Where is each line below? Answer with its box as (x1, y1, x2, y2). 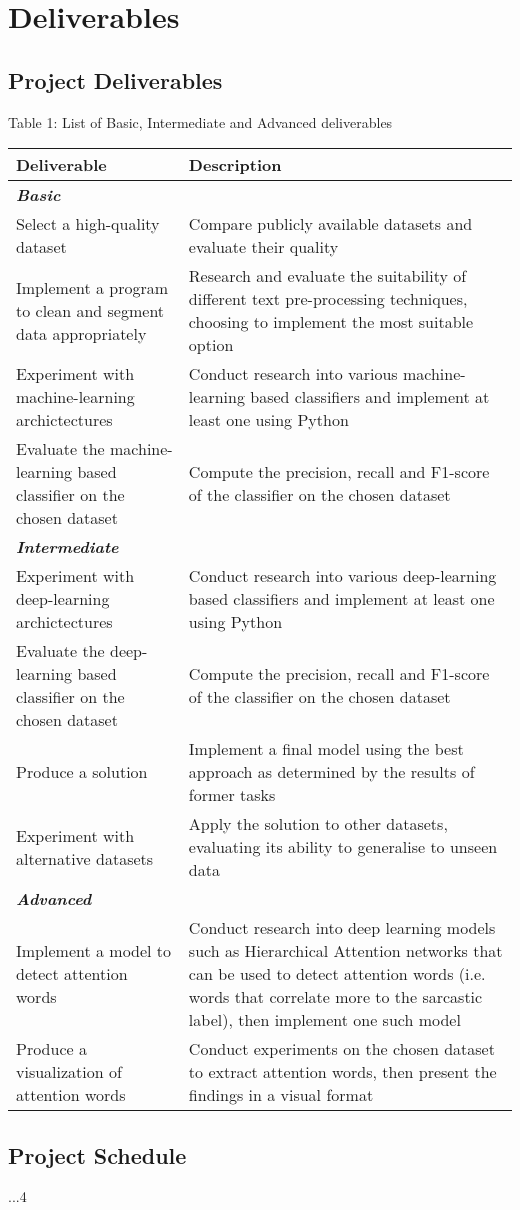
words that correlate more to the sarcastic (188, 985, 483, 1009)
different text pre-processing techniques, (188, 287, 468, 311)
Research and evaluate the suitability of (188, 264, 467, 288)
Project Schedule (8, 1139, 187, 1170)
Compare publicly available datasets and (188, 212, 473, 236)
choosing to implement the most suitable (188, 310, 474, 334)
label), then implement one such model (188, 1008, 461, 1032)
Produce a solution (16, 760, 148, 784)
